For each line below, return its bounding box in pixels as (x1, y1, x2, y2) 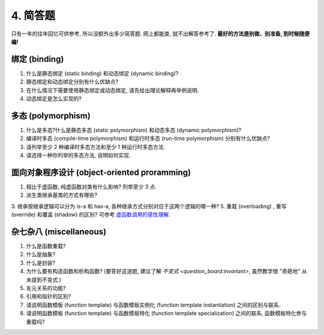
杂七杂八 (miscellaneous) (11, 226, 107, 237)
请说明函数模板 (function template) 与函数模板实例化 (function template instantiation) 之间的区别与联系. (26, 301, 281, 309)
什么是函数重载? (26, 243, 66, 250)
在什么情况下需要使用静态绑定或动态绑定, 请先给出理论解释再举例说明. (26, 86, 199, 94)
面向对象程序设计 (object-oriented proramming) (11, 167, 191, 177)
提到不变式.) (31, 276, 62, 283)
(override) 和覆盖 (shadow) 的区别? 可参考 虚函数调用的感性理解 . (11, 211, 170, 219)
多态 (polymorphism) (11, 110, 91, 121)
